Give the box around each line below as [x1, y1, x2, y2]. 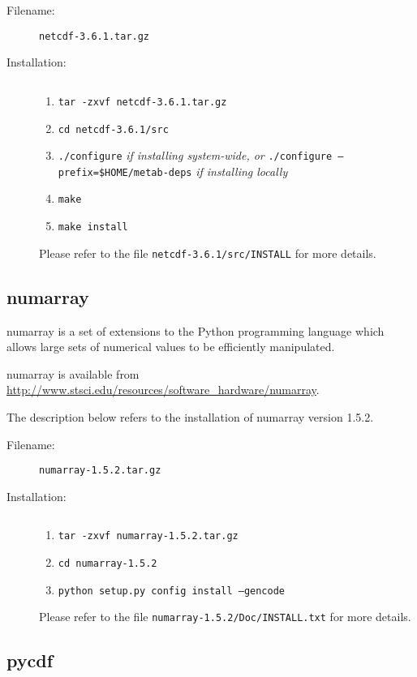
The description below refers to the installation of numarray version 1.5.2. [6, 409, 374, 426]
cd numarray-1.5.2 [58, 558, 157, 570]
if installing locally [196, 162, 288, 179]
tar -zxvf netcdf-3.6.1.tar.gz [58, 96, 227, 108]
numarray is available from [6, 365, 140, 382]
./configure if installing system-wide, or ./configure [58, 147, 333, 164]
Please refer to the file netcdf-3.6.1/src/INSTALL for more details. [39, 244, 376, 261]
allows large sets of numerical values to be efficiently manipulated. [6, 338, 335, 355]
